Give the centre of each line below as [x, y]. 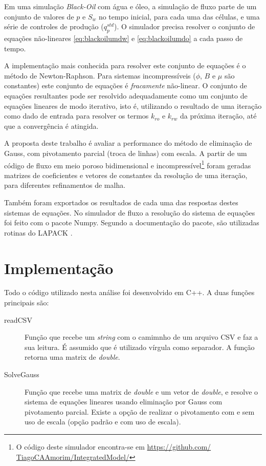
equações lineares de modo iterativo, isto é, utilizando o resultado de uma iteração [133, 105]
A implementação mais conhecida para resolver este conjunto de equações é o [125, 65]
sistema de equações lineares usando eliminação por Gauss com [124, 402]
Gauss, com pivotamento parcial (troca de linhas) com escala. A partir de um [126, 153]
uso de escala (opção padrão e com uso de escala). [103, 422]
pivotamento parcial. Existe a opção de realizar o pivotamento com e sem [140, 411]
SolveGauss [22, 374]
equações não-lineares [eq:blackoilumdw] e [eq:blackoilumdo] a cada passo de [124, 38]
